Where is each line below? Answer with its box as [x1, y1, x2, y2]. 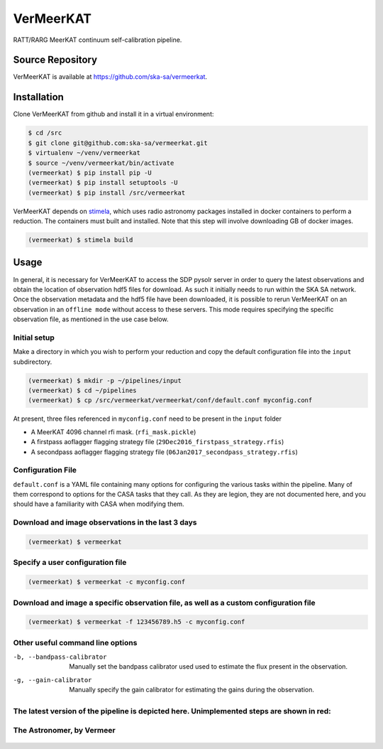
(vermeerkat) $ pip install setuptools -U [28, 178, 178, 187]
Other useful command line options [13, 637, 138, 647]
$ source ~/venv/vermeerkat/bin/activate [28, 158, 174, 167]
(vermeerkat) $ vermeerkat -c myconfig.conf [28, 578, 186, 586]
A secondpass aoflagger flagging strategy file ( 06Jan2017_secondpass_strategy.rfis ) [30, 448, 298, 456]
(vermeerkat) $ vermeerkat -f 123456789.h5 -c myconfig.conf [28, 618, 245, 626]
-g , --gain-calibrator [13, 676, 92, 684]
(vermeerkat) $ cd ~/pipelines [28, 387, 138, 394]
